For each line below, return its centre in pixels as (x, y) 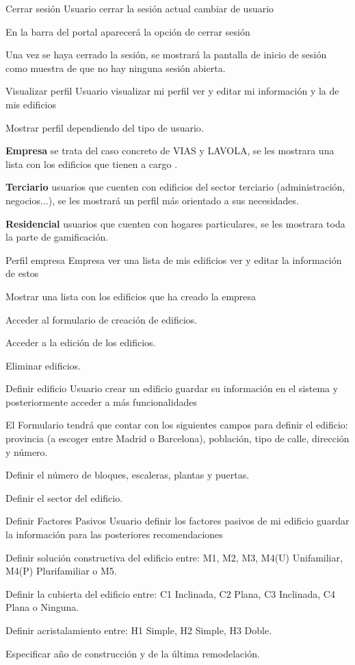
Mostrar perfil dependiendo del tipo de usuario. (105, 127)
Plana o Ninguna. (42, 607)
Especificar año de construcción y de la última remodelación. (133, 653)
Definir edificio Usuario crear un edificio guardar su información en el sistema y (172, 388)
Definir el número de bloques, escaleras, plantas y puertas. (128, 475)
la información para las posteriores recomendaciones (114, 534)
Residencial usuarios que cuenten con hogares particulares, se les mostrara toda (175, 223)
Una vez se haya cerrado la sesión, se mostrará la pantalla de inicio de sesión (166, 55)
